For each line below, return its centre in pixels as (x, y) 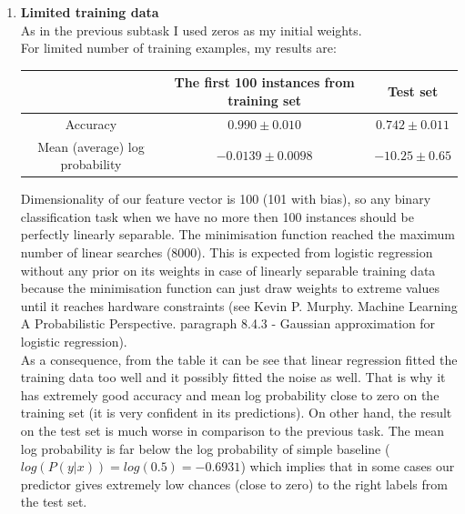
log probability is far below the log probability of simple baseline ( (205, 448)
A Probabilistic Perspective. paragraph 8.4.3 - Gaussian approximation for (228, 323)
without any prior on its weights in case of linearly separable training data (228, 270)
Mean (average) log (91, 146)
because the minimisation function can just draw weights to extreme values (230, 288)
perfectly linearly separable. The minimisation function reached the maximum (238, 234)
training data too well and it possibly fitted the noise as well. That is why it (233, 377)
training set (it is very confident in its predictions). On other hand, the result (236, 413)
